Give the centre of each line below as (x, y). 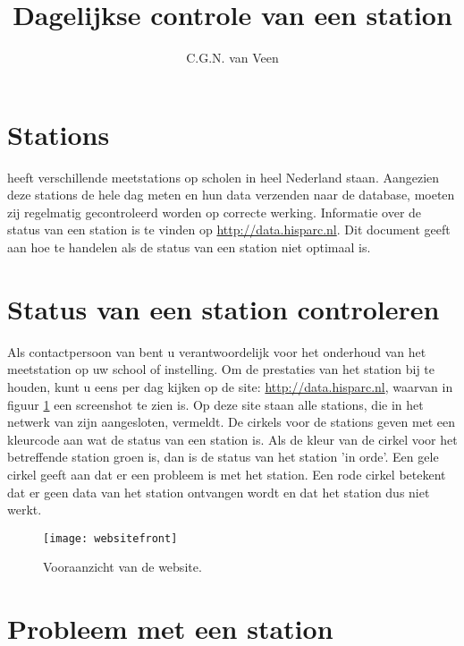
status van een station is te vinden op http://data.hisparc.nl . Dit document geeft (229, 229)
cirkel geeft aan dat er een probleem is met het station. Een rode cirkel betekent (227, 474)
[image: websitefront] (110, 538)
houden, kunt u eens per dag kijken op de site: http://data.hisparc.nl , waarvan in (230, 386)
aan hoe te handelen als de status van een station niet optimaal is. (189, 247)
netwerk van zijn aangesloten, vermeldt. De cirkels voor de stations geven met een (232, 422)
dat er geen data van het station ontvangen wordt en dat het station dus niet (219, 492)
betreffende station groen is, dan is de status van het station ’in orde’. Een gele (223, 457)
